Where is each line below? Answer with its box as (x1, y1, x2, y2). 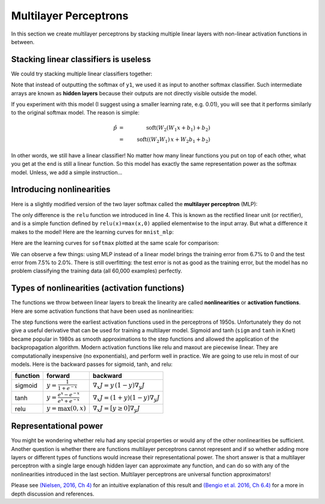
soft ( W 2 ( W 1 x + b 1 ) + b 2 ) (146, 124, 211, 133)
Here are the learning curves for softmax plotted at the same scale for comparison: (11, 239, 219, 247)
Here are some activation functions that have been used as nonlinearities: (11, 307, 194, 315)
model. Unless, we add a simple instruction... (11, 169, 123, 176)
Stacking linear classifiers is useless (11, 54, 152, 65)
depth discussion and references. (11, 490, 94, 497)
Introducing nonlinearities (11, 184, 111, 195)
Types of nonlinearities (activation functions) (11, 283, 185, 294)
